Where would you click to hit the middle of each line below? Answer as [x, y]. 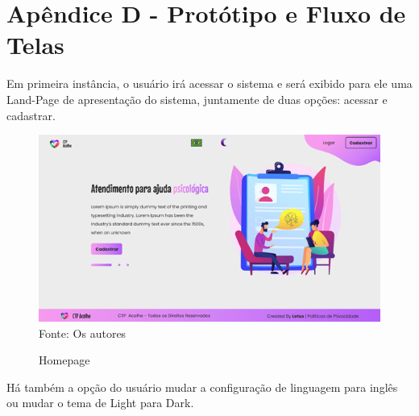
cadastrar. [31, 115]
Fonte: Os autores [83, 333]
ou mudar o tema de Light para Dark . [100, 403]
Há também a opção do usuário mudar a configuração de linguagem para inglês [202, 387]
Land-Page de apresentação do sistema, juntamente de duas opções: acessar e [197, 99]
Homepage [64, 360]
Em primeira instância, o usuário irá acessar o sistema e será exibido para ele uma [209, 83]
